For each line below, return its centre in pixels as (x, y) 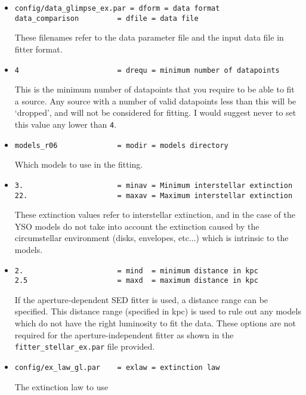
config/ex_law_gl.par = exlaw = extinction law (117, 367)
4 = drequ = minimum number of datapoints (147, 70)
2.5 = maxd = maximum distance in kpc (136, 281)
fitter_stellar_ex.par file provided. (85, 346)
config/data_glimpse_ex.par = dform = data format (117, 8)
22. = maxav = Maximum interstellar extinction (154, 195)
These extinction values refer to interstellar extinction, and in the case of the (155, 215)
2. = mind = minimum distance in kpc (136, 271)
